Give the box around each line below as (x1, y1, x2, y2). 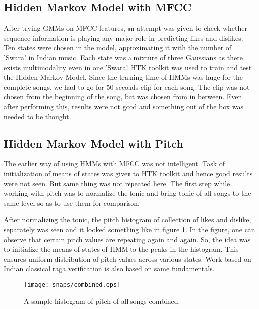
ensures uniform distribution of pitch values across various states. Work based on (4, 253, 251, 264)
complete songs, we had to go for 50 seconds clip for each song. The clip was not (4, 81, 250, 92)
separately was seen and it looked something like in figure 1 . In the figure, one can (4, 224, 255, 234)
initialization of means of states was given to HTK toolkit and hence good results (4, 168, 253, 178)
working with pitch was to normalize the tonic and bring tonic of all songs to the (4, 188, 251, 198)
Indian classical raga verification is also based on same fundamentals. (4, 263, 215, 274)
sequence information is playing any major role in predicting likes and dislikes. (4, 32, 243, 43)
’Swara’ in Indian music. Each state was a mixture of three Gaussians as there (4, 52, 243, 62)
